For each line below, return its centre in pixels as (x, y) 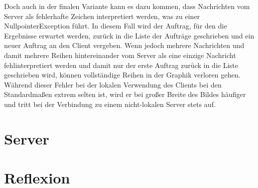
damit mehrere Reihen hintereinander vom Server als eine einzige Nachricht (120, 55)
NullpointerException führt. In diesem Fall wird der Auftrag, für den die (116, 26)
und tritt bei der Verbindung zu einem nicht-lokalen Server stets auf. (110, 104)
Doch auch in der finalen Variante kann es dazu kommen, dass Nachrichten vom (127, 6)
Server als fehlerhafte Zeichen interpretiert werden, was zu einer (102, 16)
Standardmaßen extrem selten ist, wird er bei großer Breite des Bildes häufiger (125, 94)
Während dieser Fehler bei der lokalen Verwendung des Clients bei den (113, 84)
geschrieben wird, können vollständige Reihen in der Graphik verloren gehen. (122, 75)
